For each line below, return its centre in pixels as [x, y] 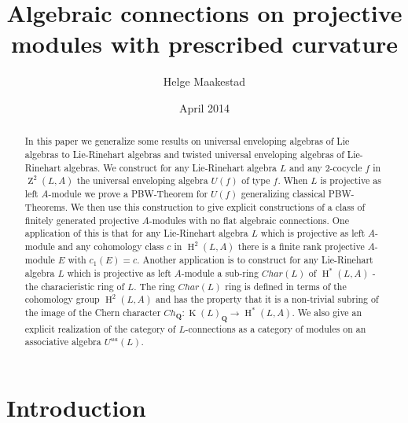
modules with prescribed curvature [204, 44]
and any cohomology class [111, 246]
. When [293, 180]
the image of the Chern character [93, 313]
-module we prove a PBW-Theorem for [128, 194]
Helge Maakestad [204, 81]
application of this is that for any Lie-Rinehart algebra [136, 233]
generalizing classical [283, 194]
